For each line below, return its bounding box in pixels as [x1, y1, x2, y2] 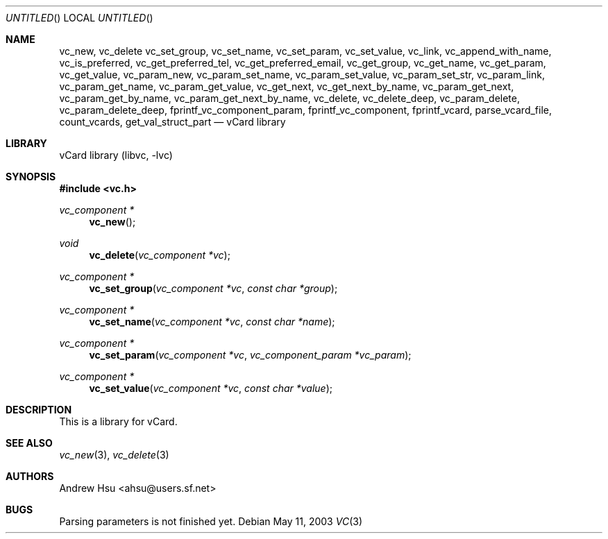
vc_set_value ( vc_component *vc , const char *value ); [89, 382, 333, 394]
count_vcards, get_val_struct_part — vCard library [59, 116, 286, 128]
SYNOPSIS [6, 171, 56, 182]
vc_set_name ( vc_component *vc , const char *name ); [89, 316, 335, 327]
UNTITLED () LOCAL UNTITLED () [6, 12, 153, 24]
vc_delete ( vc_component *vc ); [89, 249, 230, 261]
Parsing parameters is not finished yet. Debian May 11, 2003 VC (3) [59, 515, 363, 527]
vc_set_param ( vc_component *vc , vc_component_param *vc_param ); [89, 349, 412, 361]
